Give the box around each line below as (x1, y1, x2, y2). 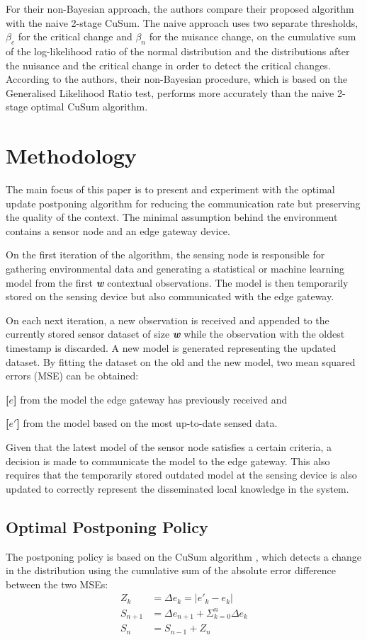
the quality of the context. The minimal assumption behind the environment (6, 210, 338, 224)
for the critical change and (18, 29, 132, 44)
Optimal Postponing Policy (6, 515, 208, 537)
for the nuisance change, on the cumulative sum (149, 29, 356, 44)
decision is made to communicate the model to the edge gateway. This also (6, 453, 330, 468)
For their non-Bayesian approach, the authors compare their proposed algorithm (6, 1, 354, 16)
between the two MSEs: (6, 576, 108, 591)
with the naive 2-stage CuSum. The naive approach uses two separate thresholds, (6, 15, 358, 30)
